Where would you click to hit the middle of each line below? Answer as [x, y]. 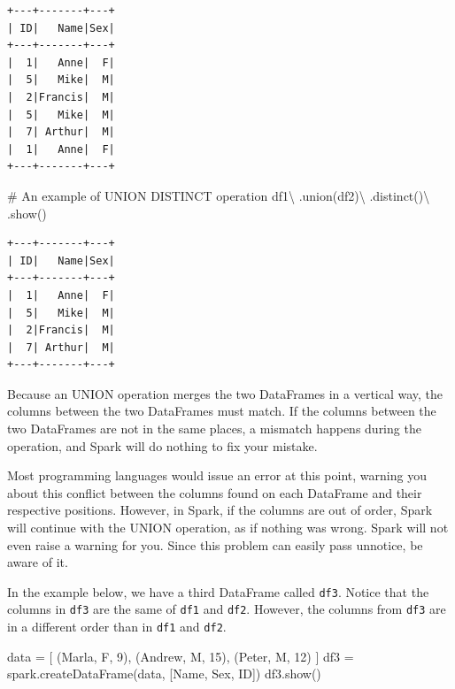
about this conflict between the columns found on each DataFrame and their [215, 492]
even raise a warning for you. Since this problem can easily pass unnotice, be [215, 544]
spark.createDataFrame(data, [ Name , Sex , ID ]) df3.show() [164, 674]
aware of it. [38, 562]
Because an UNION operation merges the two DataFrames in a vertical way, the [225, 393]
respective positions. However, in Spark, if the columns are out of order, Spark [220, 510]
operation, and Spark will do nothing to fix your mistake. [162, 445]
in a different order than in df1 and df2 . [117, 627]
